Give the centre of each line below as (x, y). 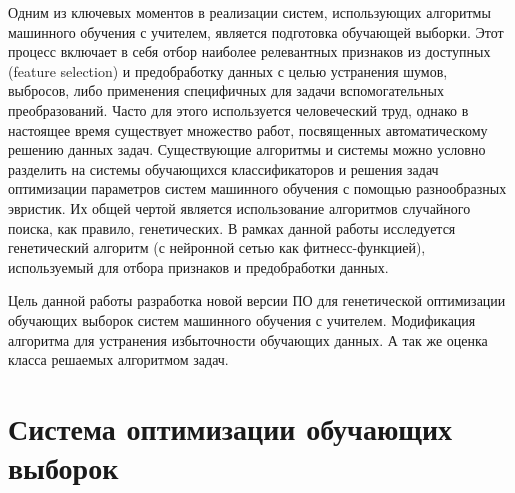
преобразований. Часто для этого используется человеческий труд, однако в (238, 109)
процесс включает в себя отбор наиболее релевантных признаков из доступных (249, 51)
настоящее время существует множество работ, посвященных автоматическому (248, 129)
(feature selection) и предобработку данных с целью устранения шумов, (228, 70)
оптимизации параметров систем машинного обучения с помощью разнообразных (257, 188)
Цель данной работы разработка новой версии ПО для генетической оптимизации (257, 300)
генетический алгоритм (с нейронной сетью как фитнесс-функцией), (217, 247)
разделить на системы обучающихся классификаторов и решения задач (223, 168)
